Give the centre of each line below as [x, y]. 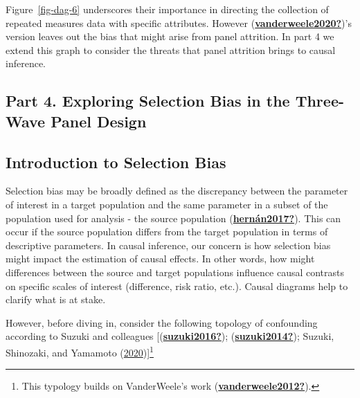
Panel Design [99, 121]
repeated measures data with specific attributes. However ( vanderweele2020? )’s [179, 22]
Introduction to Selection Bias [116, 162]
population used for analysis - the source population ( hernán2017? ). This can [173, 218]
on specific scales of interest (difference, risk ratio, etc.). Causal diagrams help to [177, 286]
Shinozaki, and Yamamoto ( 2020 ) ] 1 [80, 351]
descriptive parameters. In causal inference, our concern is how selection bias [168, 245]
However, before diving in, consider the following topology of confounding [162, 322]
